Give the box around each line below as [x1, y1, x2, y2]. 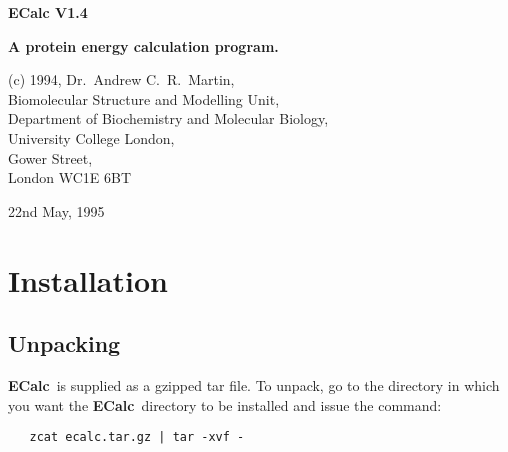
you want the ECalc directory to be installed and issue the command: [8, 394, 442, 415]
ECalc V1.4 [8, 2, 88, 22]
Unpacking [8, 328, 121, 359]
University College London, [8, 127, 175, 148]
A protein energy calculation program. [8, 35, 279, 56]
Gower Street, [8, 147, 93, 168]
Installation [8, 259, 168, 300]
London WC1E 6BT [8, 167, 132, 188]
